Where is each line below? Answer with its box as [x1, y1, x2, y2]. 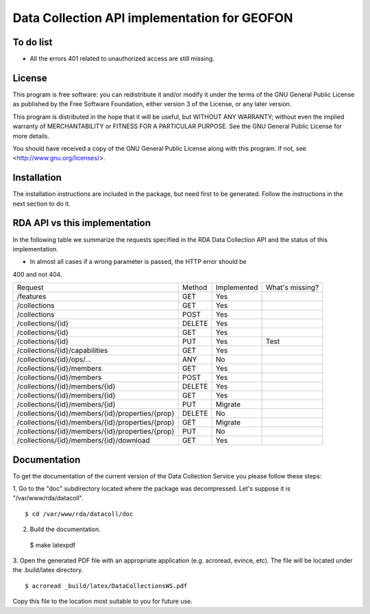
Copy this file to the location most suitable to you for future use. [12, 597, 193, 606]
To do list [12, 36, 53, 48]
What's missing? [265, 283, 319, 293]
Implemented [216, 283, 258, 293]
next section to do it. [12, 199, 71, 208]
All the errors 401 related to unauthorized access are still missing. [29, 55, 215, 63]
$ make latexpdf [29, 541, 76, 549]
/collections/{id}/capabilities [16, 346, 108, 356]
